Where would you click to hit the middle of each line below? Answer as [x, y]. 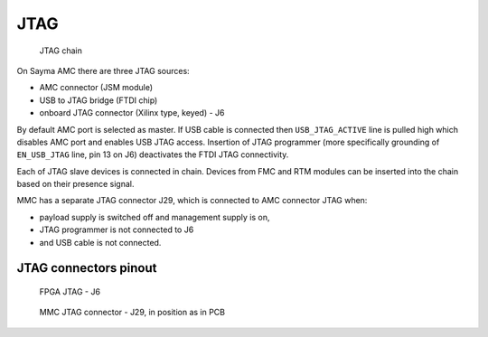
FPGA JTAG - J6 [70, 292]
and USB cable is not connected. [100, 242]
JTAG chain [61, 51]
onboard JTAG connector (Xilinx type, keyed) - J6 [132, 113]
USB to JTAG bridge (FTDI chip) [99, 100]
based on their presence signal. [75, 184]
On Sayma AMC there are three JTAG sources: [103, 70]
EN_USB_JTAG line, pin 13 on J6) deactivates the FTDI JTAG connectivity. [153, 154]
